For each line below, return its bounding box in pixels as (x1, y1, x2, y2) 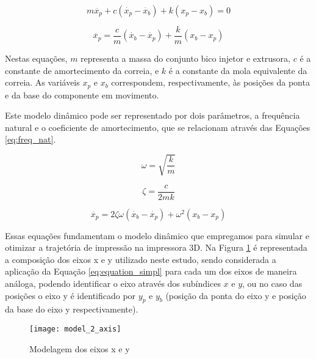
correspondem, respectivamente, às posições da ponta (111, 76, 310, 89)
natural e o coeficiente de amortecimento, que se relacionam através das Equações (5, 120, 311, 133)
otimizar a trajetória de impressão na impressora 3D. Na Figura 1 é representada (5, 241, 307, 254)
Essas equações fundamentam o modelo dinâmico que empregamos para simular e (5, 229, 309, 242)
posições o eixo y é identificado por (5, 289, 136, 302)
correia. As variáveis (5, 76, 80, 89)
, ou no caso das (242, 277, 303, 290)
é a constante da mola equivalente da (168, 64, 307, 76)
